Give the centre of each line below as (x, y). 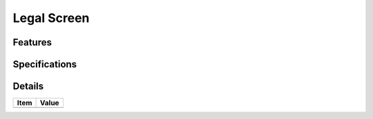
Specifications (45, 64)
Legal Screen (51, 18)
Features (32, 42)
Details (28, 86)
